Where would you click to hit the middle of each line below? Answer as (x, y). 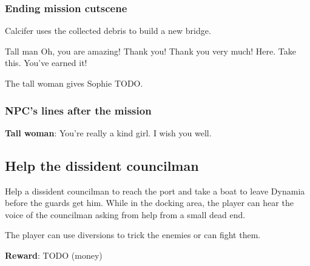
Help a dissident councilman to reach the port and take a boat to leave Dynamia (155, 191)
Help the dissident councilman (102, 165)
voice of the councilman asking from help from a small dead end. (125, 214)
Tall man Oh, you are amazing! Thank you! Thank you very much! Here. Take (151, 51)
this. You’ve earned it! (46, 63)
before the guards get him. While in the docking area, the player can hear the (149, 203)
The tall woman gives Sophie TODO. (74, 83)
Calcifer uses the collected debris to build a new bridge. (108, 31)
